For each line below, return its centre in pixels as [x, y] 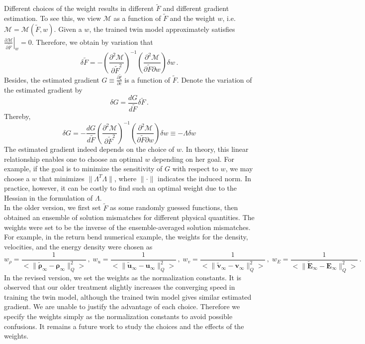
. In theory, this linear [215, 149]
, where [125, 178]
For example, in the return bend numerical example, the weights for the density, [126, 237]
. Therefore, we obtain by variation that [92, 42]
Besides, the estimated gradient [52, 79]
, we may [239, 169]
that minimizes [62, 178]
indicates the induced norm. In [205, 178]
